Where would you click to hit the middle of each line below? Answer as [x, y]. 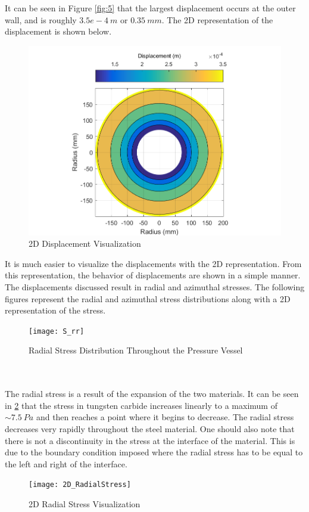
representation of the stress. [55, 310]
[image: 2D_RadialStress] [80, 485]
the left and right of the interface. [66, 463]
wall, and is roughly [41, 19]
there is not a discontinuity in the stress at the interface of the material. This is [150, 440]
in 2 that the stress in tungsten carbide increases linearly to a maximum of [141, 405]
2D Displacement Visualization [85, 243]
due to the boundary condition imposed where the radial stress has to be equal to [154, 452]
